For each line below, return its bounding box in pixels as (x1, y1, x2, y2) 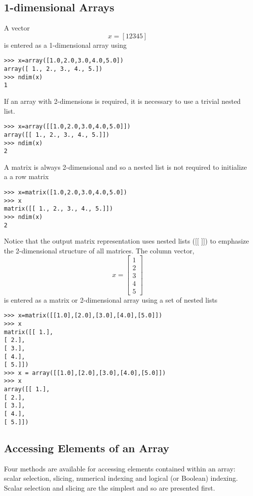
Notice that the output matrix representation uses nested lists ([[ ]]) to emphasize (4, 236, 249, 246)
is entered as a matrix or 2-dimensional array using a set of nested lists (4, 294, 218, 305)
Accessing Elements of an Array (4, 440, 169, 455)
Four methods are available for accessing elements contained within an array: (4, 463, 236, 473)
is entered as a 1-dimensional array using (4, 39, 127, 50)
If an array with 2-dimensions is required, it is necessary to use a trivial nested (4, 96, 241, 106)
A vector (4, 23, 30, 33)
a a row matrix (4, 171, 49, 182)
